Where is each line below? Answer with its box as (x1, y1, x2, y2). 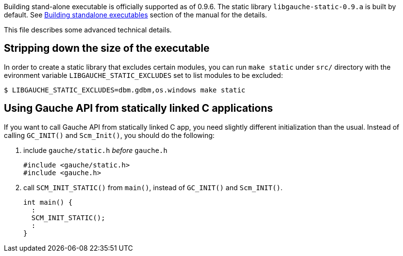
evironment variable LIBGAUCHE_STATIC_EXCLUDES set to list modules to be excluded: (4, 71, 283, 79)
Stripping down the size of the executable (4, 42, 210, 55)
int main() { (23, 198, 73, 206)
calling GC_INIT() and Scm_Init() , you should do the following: (4, 131, 215, 139)
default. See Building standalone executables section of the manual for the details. (4, 11, 267, 19)
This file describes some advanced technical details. (4, 26, 172, 34)
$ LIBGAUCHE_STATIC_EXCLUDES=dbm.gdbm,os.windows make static (4, 86, 246, 94)
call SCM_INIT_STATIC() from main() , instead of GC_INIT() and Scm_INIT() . (23, 183, 283, 192)
